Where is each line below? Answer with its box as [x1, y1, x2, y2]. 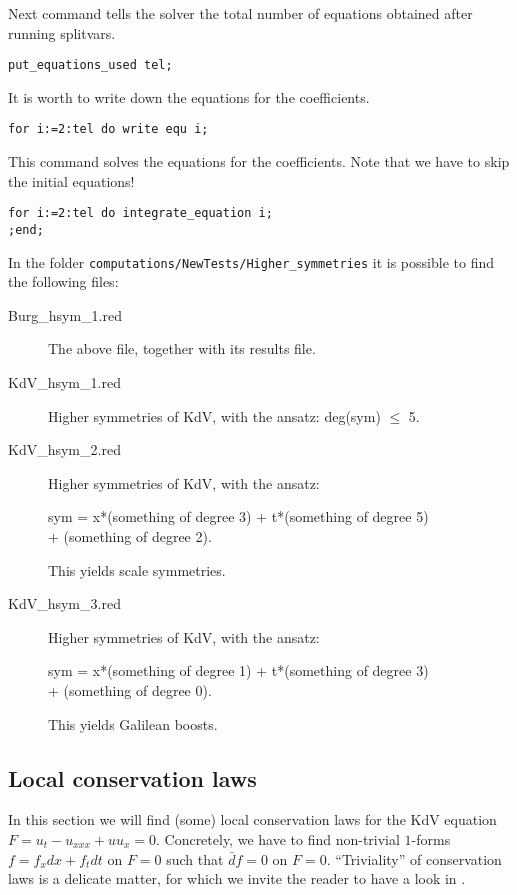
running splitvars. [8, 22, 116, 43]
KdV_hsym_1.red [8, 372, 121, 393]
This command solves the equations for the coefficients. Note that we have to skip [8, 151, 510, 172]
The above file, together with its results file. [48, 338, 316, 359]
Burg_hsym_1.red [8, 304, 122, 325]
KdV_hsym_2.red [8, 439, 121, 460]
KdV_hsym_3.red [8, 593, 121, 614]
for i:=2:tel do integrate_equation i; [8, 206, 273, 221]
